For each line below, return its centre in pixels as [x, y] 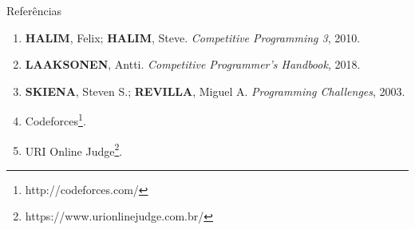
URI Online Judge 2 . [74, 149]
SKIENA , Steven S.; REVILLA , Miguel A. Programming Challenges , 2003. [215, 91]
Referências [34, 10]
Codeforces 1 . [55, 120]
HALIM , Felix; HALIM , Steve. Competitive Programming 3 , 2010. [193, 37]
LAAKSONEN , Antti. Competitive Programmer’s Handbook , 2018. [193, 64]
